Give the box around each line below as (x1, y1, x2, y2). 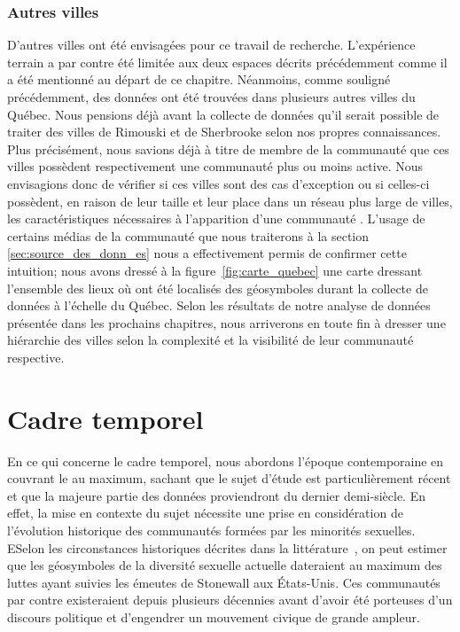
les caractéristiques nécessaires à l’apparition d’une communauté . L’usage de (7, 209, 425, 228)
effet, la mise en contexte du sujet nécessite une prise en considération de (7, 503, 403, 522)
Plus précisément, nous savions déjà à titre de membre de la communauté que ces (7, 139, 449, 158)
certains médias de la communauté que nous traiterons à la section (7, 226, 370, 245)
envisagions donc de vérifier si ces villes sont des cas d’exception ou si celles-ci (7, 174, 430, 192)
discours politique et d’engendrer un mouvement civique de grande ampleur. (7, 607, 420, 626)
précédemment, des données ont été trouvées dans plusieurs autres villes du (7, 88, 416, 105)
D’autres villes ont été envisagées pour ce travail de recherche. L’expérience (7, 35, 416, 54)
